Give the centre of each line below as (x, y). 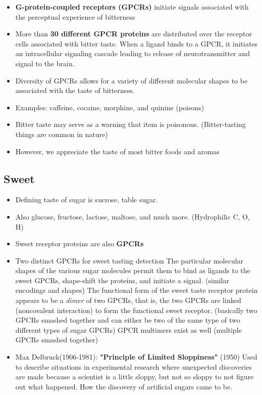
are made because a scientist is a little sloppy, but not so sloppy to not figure (135, 377)
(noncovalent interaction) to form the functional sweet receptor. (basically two (136, 310)
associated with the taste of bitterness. (75, 90)
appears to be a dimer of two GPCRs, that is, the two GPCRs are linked (128, 300)
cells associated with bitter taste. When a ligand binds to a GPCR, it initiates (137, 43)
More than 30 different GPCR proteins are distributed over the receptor (134, 34)
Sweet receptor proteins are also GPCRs (80, 244)
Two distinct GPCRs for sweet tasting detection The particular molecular (129, 260)
